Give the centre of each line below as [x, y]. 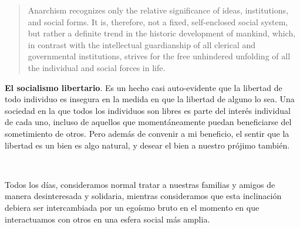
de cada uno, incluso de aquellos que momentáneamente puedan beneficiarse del [148, 122]
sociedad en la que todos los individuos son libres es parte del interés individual [148, 110]
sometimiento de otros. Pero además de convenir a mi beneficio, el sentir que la [147, 133]
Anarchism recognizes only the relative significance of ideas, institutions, [158, 10]
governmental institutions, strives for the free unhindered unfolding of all [159, 56]
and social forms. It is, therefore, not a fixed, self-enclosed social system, [158, 21]
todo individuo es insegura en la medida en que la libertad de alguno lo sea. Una [150, 99]
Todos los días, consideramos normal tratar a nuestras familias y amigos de [140, 184]
